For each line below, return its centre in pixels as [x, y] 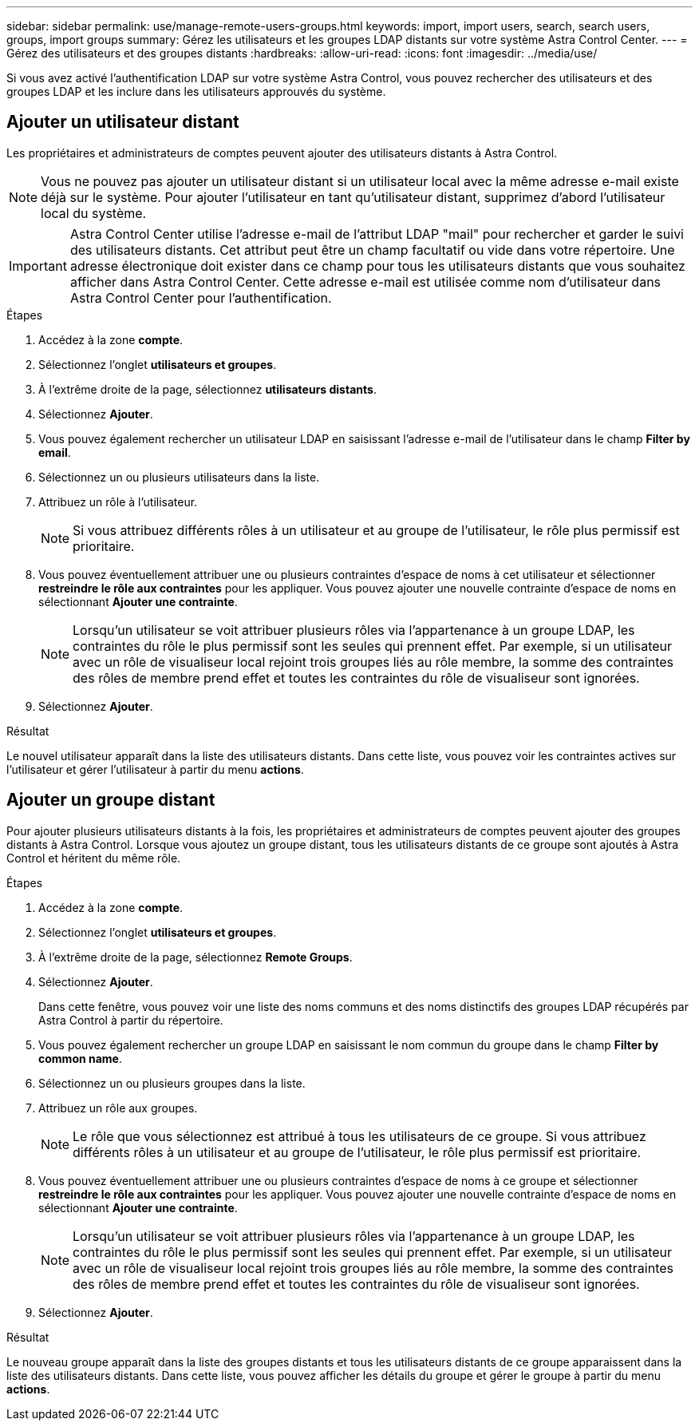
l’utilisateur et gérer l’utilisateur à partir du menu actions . [155, 769]
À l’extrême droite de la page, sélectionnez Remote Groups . [195, 957]
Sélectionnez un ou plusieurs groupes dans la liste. [172, 1083]
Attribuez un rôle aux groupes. [118, 1108]
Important [38, 266]
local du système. [94, 213]
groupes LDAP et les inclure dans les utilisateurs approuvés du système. [196, 91]
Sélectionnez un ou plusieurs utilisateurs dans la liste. [179, 477]
